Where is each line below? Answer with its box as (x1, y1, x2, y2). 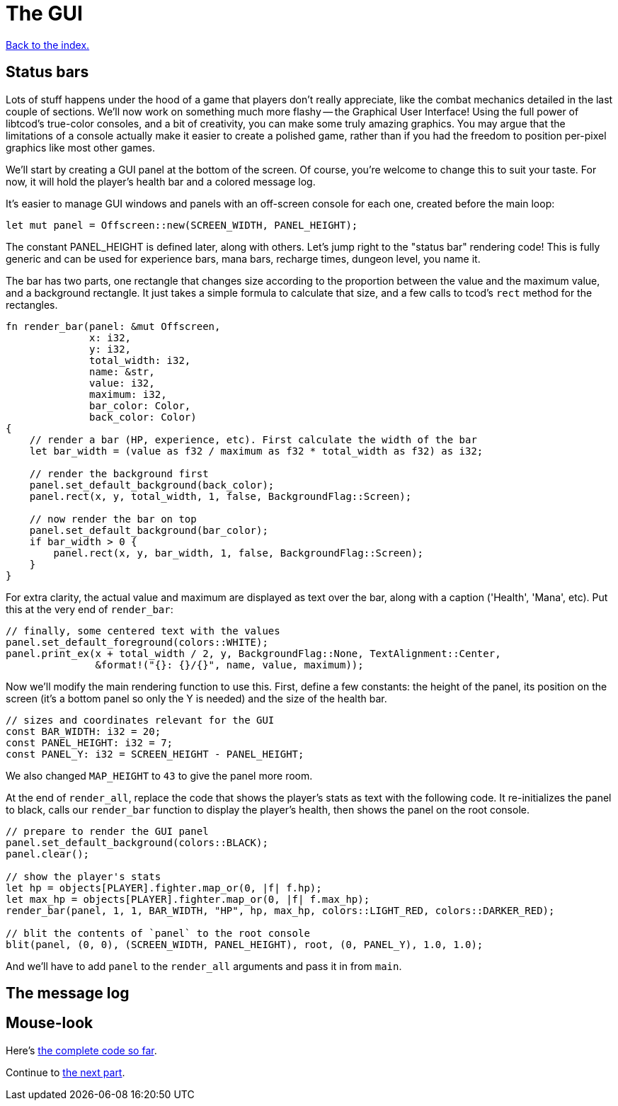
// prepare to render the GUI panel (6, 825, 209, 837)
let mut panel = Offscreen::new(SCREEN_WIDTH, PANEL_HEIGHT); (6, 219, 358, 231)
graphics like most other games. (6, 141, 156, 154)
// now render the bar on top (29, 513, 197, 525)
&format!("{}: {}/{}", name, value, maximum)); (95, 659, 364, 671)
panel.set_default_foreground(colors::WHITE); (6, 636, 268, 648)
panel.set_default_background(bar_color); (29, 524, 268, 536)
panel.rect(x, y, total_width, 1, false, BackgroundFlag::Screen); (29, 490, 412, 502)
